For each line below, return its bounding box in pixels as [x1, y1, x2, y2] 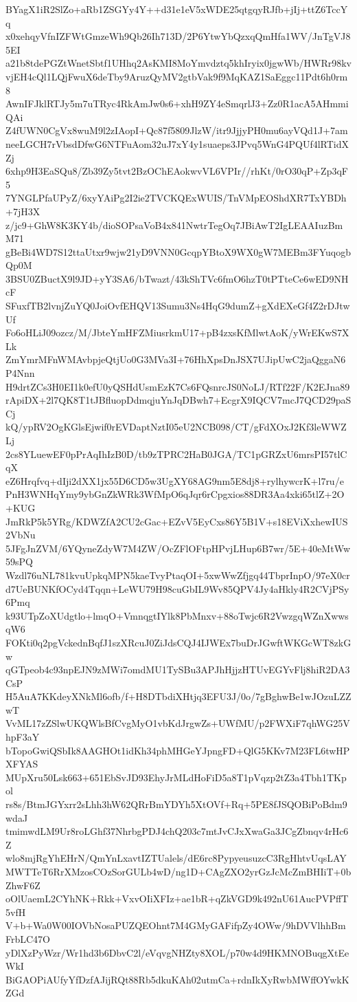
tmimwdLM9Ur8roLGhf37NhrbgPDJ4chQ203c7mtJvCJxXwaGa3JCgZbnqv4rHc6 [5, 824, 349, 838]
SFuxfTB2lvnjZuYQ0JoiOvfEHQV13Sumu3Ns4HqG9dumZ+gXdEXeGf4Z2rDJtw [5, 298, 350, 313]
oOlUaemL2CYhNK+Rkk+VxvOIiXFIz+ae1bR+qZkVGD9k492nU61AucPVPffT [5, 891, 349, 906]
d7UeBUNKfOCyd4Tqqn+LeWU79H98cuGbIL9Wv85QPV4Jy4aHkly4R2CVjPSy [5, 581, 349, 596]
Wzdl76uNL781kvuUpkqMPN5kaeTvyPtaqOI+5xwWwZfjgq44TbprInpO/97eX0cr [5, 567, 350, 582]
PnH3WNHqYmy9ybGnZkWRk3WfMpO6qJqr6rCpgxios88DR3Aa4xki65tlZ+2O [5, 487, 345, 501]
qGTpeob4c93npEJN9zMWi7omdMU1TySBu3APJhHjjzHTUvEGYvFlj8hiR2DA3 [5, 662, 350, 677]
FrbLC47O [5, 931, 51, 946]
